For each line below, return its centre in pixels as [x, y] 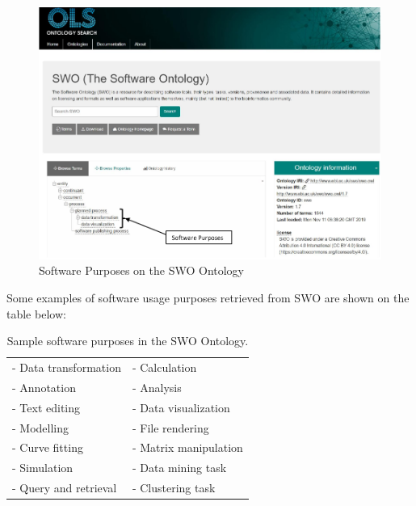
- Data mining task [179, 468]
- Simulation [43, 468]
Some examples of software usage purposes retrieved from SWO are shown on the [208, 297]
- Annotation [44, 387]
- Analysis [157, 387]
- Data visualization [181, 407]
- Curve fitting [48, 447]
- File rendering [170, 427]
